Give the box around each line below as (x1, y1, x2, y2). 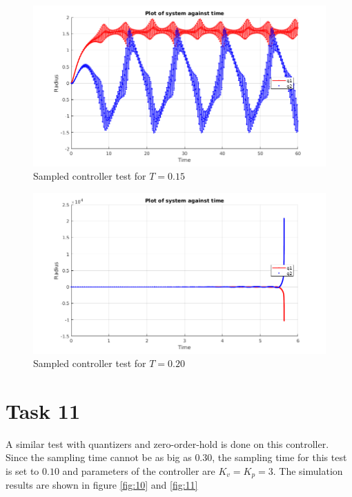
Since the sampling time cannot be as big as (6, 450, 192, 465)
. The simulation (273, 464, 343, 478)
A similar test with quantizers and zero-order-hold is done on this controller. (6, 436, 329, 451)
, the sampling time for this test (212, 450, 347, 465)
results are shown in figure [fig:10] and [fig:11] (6, 478, 198, 492)
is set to (6, 464, 39, 478)
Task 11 (6, 396, 80, 424)
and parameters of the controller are (62, 464, 215, 478)
